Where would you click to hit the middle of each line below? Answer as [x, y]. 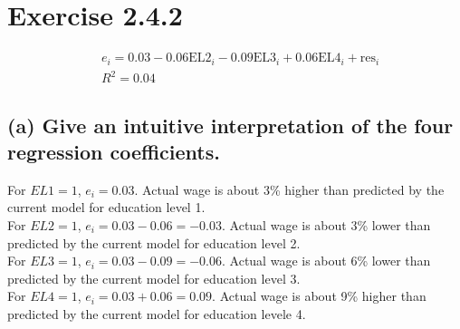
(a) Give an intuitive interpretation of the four [230, 125]
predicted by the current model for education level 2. [154, 242]
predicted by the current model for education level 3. [154, 278]
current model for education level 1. [106, 207]
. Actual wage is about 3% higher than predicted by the [289, 189]
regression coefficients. [114, 151]
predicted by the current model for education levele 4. [157, 313]
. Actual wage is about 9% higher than [319, 296]
